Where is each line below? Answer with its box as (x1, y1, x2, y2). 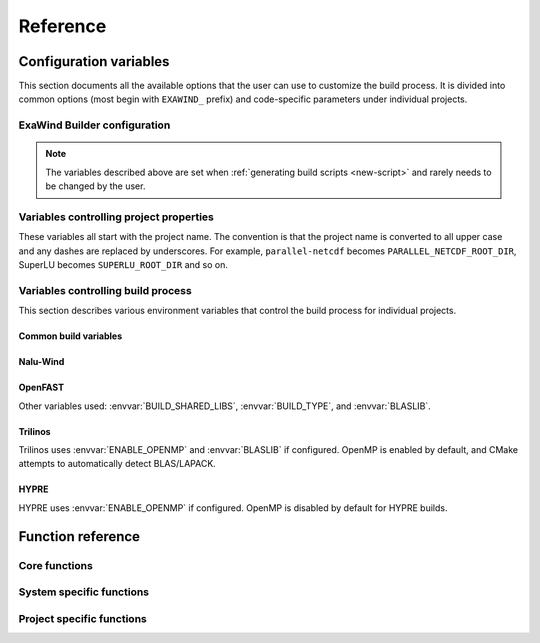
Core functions (18, 558, 94, 572)
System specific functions (18, 585, 150, 599)
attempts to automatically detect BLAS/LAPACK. (18, 458, 217, 470)
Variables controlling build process (18, 283, 192, 297)
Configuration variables (18, 53, 170, 70)
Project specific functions (18, 611, 147, 625)
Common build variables (18, 330, 123, 342)
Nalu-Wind (18, 356, 65, 368)
